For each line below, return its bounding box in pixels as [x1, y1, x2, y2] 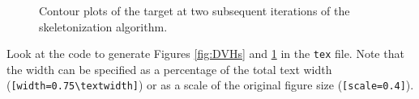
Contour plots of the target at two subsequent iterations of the [39, 2, 350, 19]
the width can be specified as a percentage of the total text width [6, 60, 332, 77]
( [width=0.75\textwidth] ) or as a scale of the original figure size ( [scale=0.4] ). [6, 76, 414, 93]
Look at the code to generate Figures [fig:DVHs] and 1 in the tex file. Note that [6, 45, 404, 62]
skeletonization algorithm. [39, 18, 168, 35]
